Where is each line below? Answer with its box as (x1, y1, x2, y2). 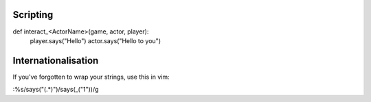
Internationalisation (12, 55, 99, 66)
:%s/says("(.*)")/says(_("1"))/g (12, 86, 99, 94)
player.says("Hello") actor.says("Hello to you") (30, 36, 161, 44)
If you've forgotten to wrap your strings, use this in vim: (12, 73, 170, 81)
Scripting (12, 9, 54, 21)
